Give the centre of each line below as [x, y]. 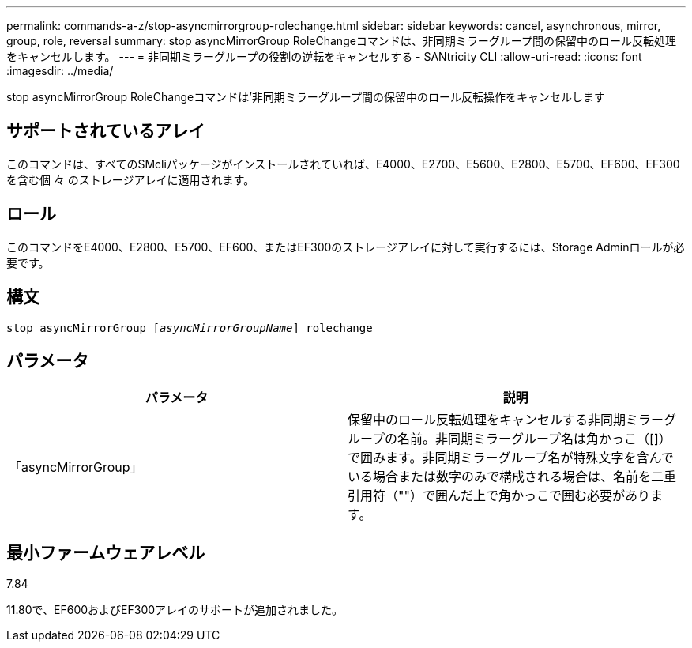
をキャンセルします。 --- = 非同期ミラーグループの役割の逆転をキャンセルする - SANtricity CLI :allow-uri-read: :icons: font [324, 57]
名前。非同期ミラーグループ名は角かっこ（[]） [534, 439]
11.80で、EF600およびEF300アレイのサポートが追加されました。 [175, 610]
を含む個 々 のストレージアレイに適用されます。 [131, 179]
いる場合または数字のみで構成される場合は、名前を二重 [512, 477]
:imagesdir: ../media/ [60, 71]
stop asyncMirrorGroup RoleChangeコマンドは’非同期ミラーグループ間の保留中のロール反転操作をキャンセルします [306, 97]
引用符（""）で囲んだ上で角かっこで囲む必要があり [499, 496]
